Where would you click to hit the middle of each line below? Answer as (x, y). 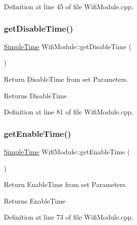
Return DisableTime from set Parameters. (66, 79)
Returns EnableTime (35, 200)
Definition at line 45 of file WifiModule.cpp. (69, 6)
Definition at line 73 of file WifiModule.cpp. (69, 217)
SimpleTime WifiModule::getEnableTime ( (67, 151)
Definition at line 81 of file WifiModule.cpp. (69, 112)
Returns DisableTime (36, 95)
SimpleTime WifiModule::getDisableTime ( (68, 46)
